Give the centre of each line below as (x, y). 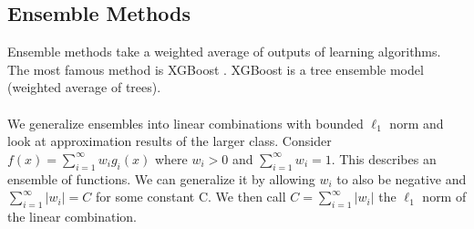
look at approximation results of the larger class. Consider (170, 141)
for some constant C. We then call (191, 197)
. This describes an (384, 158)
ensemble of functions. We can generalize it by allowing (161, 178)
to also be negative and (402, 178)
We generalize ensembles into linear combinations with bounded (185, 123)
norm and (417, 123)
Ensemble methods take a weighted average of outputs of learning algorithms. (224, 52)
